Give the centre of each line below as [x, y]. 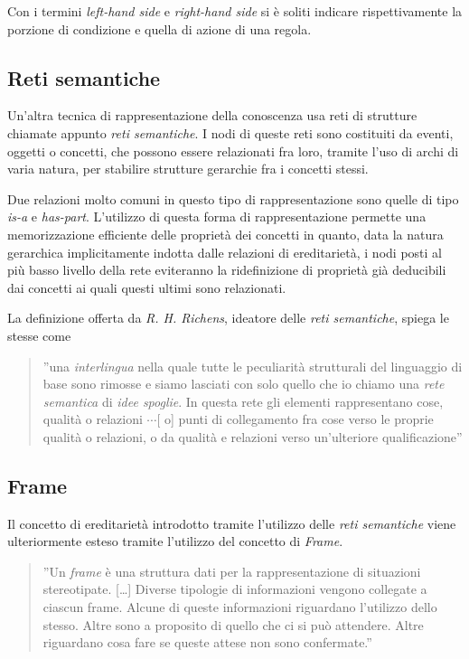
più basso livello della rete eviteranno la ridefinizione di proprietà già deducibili [227, 270]
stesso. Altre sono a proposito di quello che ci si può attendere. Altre [233, 624]
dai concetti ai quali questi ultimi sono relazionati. [147, 287]
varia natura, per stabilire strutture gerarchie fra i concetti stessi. [188, 169]
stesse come [39, 335]
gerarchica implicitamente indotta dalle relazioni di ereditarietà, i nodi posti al [225, 252]
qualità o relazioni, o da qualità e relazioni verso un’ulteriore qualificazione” [253, 436]
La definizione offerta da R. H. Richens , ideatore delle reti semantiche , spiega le [228, 318]
